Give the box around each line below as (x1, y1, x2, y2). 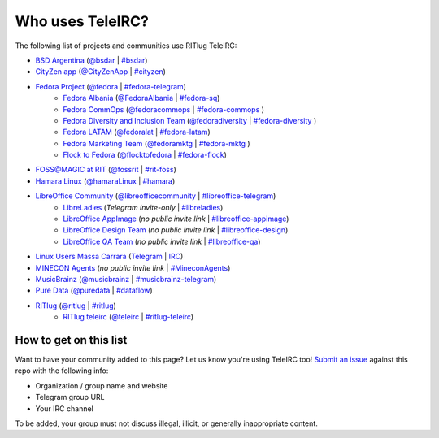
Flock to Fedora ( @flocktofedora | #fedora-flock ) (63, 150, 228, 160)
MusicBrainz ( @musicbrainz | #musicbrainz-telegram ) (35, 274, 217, 284)
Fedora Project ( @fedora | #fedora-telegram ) (35, 81, 187, 91)
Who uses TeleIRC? (15, 12, 150, 30)
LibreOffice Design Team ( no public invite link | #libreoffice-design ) (63, 225, 289, 235)
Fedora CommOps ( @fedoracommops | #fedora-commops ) (63, 104, 264, 114)
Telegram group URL (35, 392, 105, 402)
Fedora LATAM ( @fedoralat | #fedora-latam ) (63, 127, 211, 137)
